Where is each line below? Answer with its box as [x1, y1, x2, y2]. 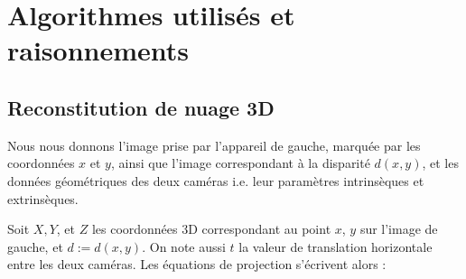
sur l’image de [359, 219, 438, 238]
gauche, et [7, 237, 63, 256]
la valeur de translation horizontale [238, 237, 433, 256]
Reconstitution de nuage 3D [7, 93, 275, 121]
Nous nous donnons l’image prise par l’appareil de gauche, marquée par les [7, 135, 421, 154]
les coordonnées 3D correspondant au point [91, 219, 331, 238]
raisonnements [7, 32, 190, 69]
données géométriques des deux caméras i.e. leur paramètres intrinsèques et [7, 171, 424, 190]
